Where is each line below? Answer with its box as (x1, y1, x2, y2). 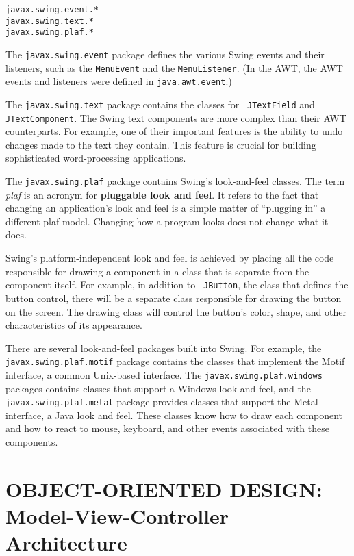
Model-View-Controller (5, 502, 229, 529)
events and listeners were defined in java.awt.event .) (5, 74, 232, 88)
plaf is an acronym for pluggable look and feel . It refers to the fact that (5, 187, 319, 201)
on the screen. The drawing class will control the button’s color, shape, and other (5, 304, 346, 318)
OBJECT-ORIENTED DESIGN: (5, 475, 323, 503)
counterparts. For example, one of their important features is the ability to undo (5, 124, 343, 138)
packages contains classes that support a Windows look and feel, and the (5, 381, 311, 395)
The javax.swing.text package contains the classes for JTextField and (5, 97, 315, 111)
